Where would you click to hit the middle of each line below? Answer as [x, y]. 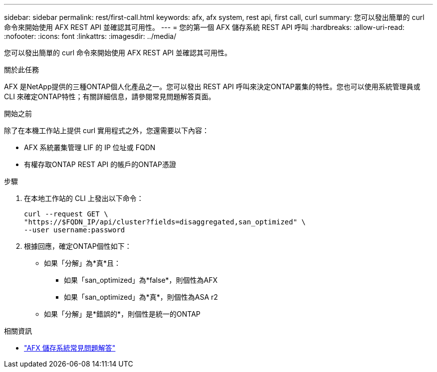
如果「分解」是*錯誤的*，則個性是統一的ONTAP [122, 314]
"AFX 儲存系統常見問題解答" [70, 348]
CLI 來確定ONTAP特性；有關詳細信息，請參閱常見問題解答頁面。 [110, 96]
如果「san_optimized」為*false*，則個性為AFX [141, 280]
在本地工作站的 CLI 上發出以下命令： [84, 198]
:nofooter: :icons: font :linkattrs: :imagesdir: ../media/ [90, 36]
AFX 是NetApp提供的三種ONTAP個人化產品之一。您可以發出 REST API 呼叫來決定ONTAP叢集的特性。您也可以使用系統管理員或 [212, 87]
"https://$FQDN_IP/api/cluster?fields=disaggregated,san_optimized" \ [165, 222]
